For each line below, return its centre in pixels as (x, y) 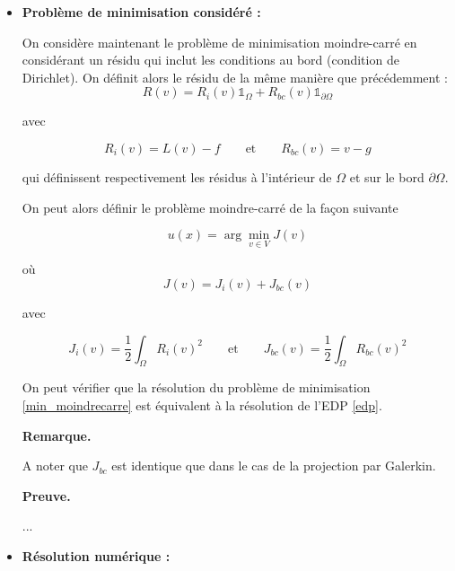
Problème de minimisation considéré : (141, 12)
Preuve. (46, 495)
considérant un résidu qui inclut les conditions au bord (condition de (210, 60)
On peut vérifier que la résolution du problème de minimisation (196, 387)
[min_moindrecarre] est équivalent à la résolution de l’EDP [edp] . (202, 404)
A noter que (55, 466)
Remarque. (57, 435)
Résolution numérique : (96, 555)
